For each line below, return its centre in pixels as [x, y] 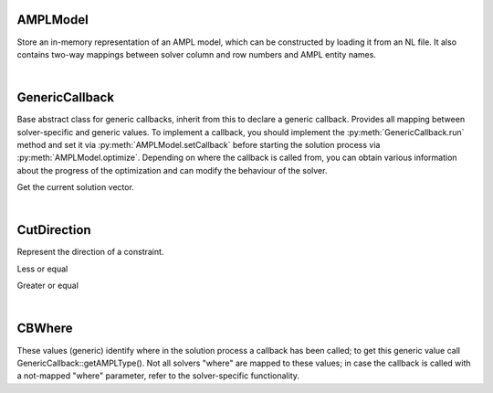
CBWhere [45, 329]
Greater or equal [48, 286]
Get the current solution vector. [75, 187]
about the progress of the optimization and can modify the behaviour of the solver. [172, 170]
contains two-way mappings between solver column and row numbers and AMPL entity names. [196, 54]
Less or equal [42, 269]
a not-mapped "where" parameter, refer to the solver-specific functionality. [158, 376]
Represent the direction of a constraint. [90, 252]
